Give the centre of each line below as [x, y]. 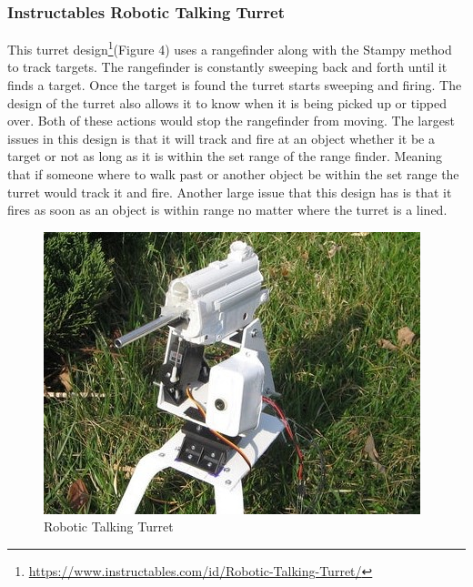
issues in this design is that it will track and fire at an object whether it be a [221, 138]
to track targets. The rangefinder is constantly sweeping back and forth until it [227, 67]
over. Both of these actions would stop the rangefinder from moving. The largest [231, 121]
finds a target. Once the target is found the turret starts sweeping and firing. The [235, 85]
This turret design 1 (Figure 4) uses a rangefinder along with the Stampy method [230, 48]
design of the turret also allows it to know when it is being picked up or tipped [227, 102]
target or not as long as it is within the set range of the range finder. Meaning [225, 156]
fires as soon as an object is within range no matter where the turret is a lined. [227, 210]
